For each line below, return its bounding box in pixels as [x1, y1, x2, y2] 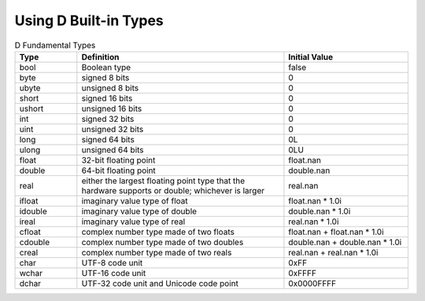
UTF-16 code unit [81, 267, 146, 278]
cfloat [19, 226, 41, 237]
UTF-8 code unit [81, 257, 143, 268]
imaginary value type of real [81, 216, 186, 227]
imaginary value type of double [81, 205, 197, 216]
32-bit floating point [81, 154, 156, 165]
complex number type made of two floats [81, 226, 235, 237]
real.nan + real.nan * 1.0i [288, 247, 379, 258]
